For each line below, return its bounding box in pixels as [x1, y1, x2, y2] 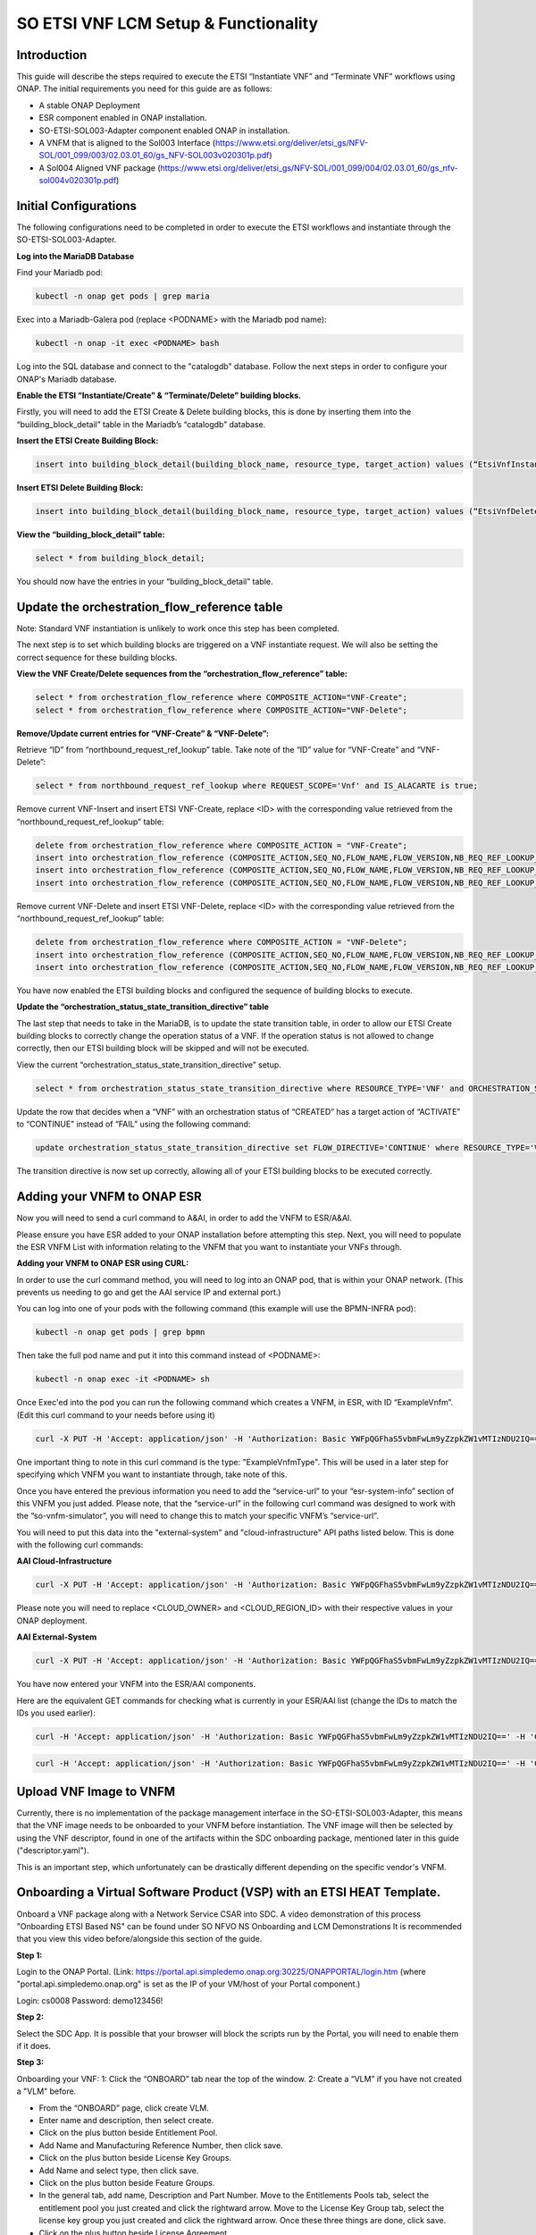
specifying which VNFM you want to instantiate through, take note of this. [16, 1469, 288, 1480]
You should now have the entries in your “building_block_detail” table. [16, 577, 273, 587]
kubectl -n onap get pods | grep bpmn [35, 1328, 205, 1337]
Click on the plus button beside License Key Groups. [38, 2153, 232, 2163]
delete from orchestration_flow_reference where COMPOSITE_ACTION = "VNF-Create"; [35, 840, 408, 850]
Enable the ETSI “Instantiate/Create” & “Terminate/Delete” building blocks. [16, 390, 302, 401]
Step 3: [16, 2057, 45, 2068]
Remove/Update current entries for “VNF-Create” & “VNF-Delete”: [16, 728, 270, 738]
